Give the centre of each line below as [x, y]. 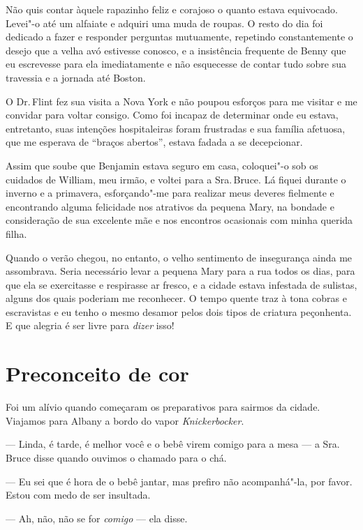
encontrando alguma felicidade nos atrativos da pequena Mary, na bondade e [170, 206]
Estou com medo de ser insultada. [78, 495]
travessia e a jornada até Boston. [76, 77]
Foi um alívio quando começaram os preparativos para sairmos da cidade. [163, 407]
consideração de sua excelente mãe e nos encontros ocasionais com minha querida [179, 220]
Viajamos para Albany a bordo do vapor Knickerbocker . [125, 420]
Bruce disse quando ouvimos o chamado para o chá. [116, 457]
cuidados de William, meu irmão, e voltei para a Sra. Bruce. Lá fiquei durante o [176, 179]
